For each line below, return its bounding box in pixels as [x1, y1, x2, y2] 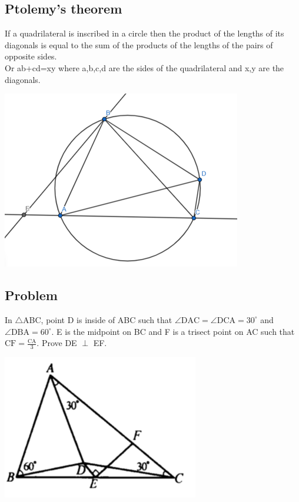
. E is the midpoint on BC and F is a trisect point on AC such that [51, 325, 295, 337]
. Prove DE [36, 337, 77, 349]
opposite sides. [5, 50, 57, 62]
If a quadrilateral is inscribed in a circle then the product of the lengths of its [5, 27, 284, 39]
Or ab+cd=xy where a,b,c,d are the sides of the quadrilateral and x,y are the [5, 61, 284, 74]
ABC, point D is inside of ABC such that [23, 313, 172, 325]
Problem [5, 286, 58, 304]
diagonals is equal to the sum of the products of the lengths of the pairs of [5, 38, 273, 51]
